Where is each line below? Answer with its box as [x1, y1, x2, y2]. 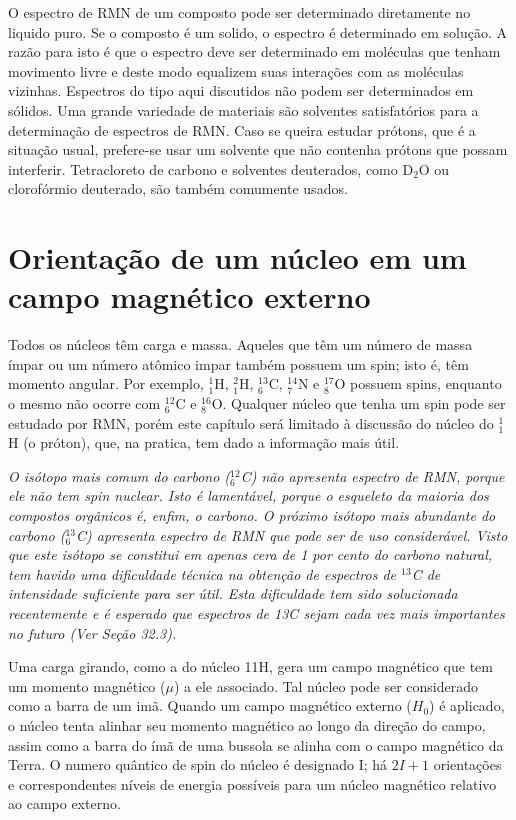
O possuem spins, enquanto [334, 373, 502, 394]
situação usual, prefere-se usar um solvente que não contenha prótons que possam [8, 139, 508, 160]
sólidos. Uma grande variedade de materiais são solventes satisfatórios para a [8, 99, 479, 120]
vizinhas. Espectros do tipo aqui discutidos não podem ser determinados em [8, 80, 474, 101]
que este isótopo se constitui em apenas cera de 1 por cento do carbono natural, [8, 544, 493, 565]
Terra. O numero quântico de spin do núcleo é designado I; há [8, 754, 388, 775]
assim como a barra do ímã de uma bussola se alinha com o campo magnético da [8, 734, 504, 755]
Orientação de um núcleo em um [8, 237, 467, 278]
